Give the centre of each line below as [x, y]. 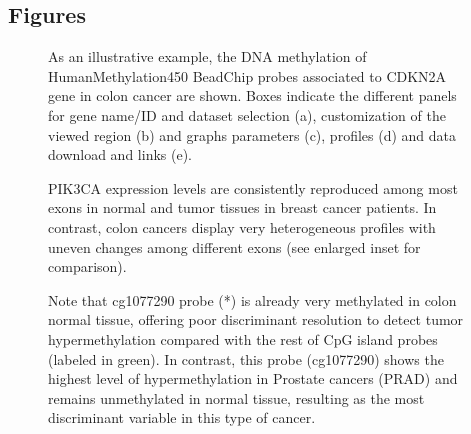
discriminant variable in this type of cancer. [182, 417]
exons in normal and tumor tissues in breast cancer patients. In [242, 207]
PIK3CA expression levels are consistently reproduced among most [253, 187]
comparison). [87, 266]
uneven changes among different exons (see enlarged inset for [234, 246]
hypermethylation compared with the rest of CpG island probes [243, 338]
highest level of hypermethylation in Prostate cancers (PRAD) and [253, 378]
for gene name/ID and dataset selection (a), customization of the [247, 114]
